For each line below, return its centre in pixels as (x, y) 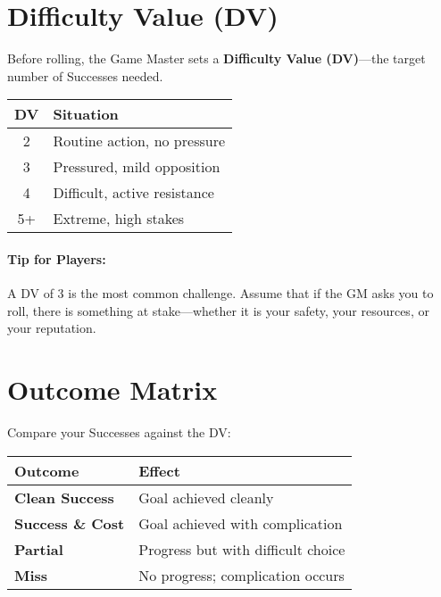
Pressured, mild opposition (137, 167)
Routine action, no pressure (139, 141)
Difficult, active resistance (133, 193)
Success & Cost (70, 523)
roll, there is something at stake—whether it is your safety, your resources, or (218, 310)
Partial (39, 549)
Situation (86, 114)
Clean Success (64, 497)
